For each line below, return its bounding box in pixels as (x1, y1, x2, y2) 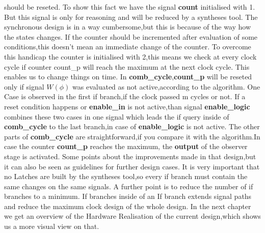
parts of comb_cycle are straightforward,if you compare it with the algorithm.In (4, 131, 260, 141)
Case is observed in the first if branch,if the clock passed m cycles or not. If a (4, 91, 246, 102)
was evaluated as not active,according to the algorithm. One (72, 81, 260, 92)
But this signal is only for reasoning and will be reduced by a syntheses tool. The (4, 11, 258, 22)
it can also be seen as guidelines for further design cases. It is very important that (4, 161, 260, 171)
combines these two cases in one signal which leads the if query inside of (4, 111, 229, 122)
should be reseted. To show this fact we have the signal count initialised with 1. (4, 2, 255, 12)
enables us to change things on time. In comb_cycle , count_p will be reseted (4, 71, 252, 82)
